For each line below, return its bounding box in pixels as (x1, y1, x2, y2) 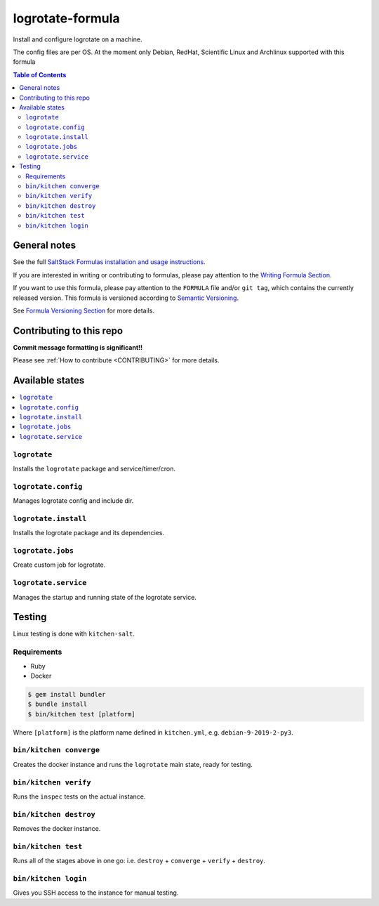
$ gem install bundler (27, 690, 106, 698)
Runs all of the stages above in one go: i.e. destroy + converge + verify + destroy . (13, 857, 266, 865)
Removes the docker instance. (13, 825, 101, 833)
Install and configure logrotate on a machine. (13, 35, 143, 44)
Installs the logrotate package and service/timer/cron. (13, 464, 175, 473)
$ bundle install (27, 700, 88, 709)
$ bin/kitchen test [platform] (27, 710, 136, 718)
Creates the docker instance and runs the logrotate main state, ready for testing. (13, 760, 253, 768)
